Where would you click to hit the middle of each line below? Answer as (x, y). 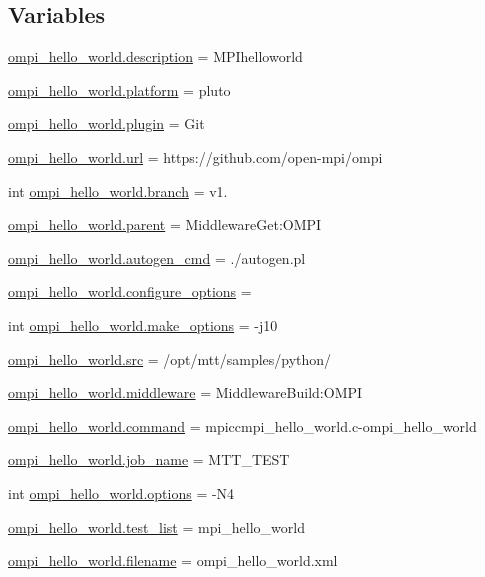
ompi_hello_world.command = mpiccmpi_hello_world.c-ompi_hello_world (242, 425)
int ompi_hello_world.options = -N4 (121, 492)
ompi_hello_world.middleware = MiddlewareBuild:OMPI (185, 392)
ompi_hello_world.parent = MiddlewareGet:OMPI (165, 224)
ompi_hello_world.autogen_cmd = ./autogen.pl (157, 257)
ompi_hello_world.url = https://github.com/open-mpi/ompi (195, 156)
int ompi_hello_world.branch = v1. (118, 190)
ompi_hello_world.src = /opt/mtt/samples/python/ (170, 358)
